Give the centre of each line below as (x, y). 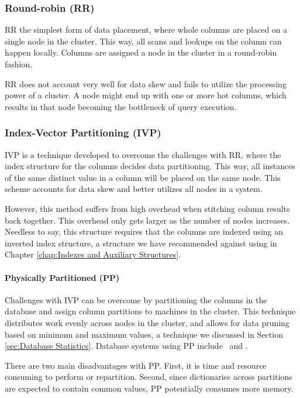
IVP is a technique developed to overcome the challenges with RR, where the (143, 154)
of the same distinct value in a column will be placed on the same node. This (143, 177)
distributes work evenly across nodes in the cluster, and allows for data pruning (147, 322)
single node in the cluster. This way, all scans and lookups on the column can (143, 41)
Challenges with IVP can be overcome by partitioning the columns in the (136, 299)
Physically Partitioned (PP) (62, 277)
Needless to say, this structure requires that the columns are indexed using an (144, 231)
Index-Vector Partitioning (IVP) (83, 133)
